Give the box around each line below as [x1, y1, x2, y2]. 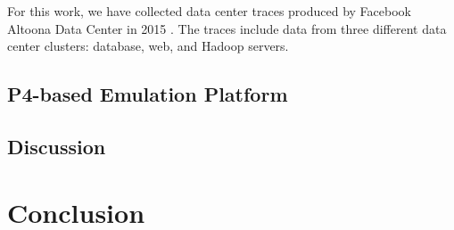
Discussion [7, 132, 106, 160]
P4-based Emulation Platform [7, 80, 288, 108]
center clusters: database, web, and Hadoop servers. [7, 37, 289, 55]
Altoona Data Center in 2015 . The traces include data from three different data [7, 19, 447, 37]
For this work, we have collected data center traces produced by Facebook [7, 2, 411, 20]
